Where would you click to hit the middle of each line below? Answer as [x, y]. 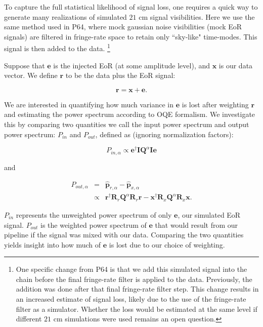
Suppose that [25, 65]
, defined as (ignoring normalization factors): [164, 134]
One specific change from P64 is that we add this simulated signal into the [131, 269]
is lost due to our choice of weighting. [167, 244]
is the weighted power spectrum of [94, 224]
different [29, 319]
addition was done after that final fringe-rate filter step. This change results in [137, 289]
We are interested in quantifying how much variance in [89, 104]
